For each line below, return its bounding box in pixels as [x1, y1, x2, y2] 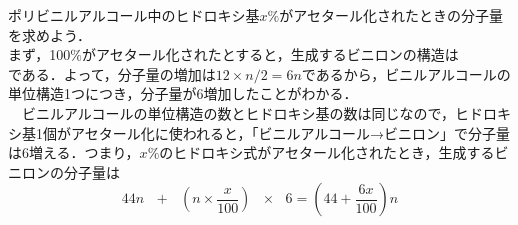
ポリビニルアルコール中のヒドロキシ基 [8, 5, 260, 25]
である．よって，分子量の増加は [8, 63, 216, 84]
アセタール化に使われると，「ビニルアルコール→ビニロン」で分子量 [70, 122, 511, 143]
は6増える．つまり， [8, 142, 140, 163]
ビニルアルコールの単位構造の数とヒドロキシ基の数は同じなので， [21, 102, 456, 123]
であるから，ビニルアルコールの [301, 63, 511, 84]
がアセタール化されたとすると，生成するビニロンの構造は [81, 44, 459, 65]
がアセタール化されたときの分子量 [279, 5, 504, 25]
